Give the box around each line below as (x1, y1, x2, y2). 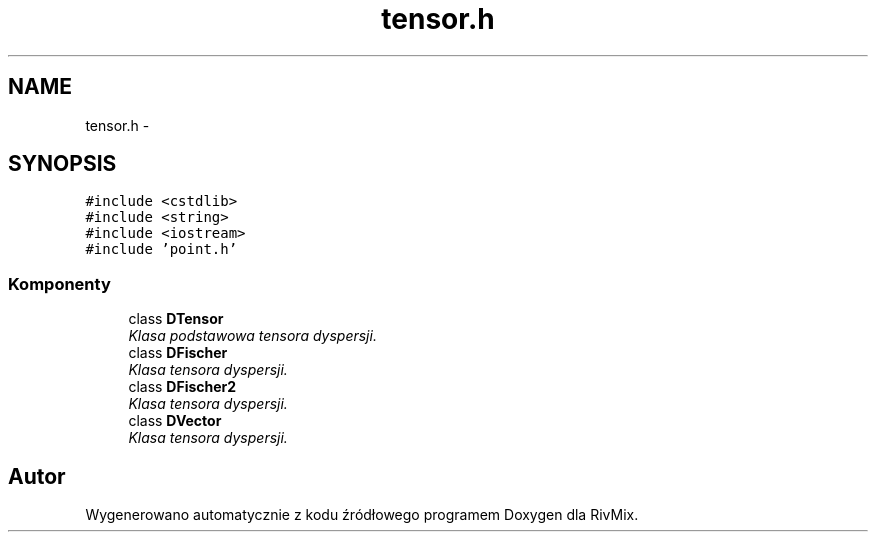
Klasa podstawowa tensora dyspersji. (128, 327, 377, 345)
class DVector (128, 412, 222, 430)
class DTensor (128, 310, 224, 328)
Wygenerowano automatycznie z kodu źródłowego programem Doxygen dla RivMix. (85, 506, 639, 524)
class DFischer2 (128, 378, 237, 396)
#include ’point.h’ (85, 241, 238, 258)
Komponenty (8, 273, 111, 294)
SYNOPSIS (8, 151, 117, 177)
